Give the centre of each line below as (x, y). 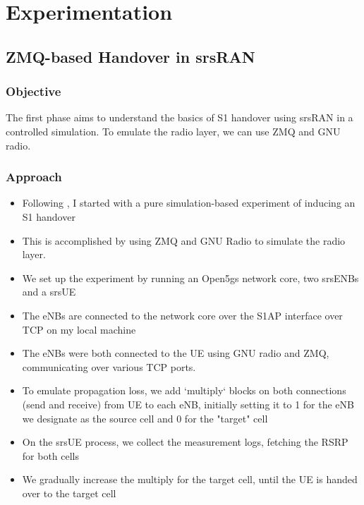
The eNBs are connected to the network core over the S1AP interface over (182, 315)
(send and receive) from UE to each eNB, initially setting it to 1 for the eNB (188, 404)
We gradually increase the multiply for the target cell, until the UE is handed (190, 479)
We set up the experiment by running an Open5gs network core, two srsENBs (190, 278)
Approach (34, 177)
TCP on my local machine (79, 329)
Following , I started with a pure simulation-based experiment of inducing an (189, 203)
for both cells (51, 455)
